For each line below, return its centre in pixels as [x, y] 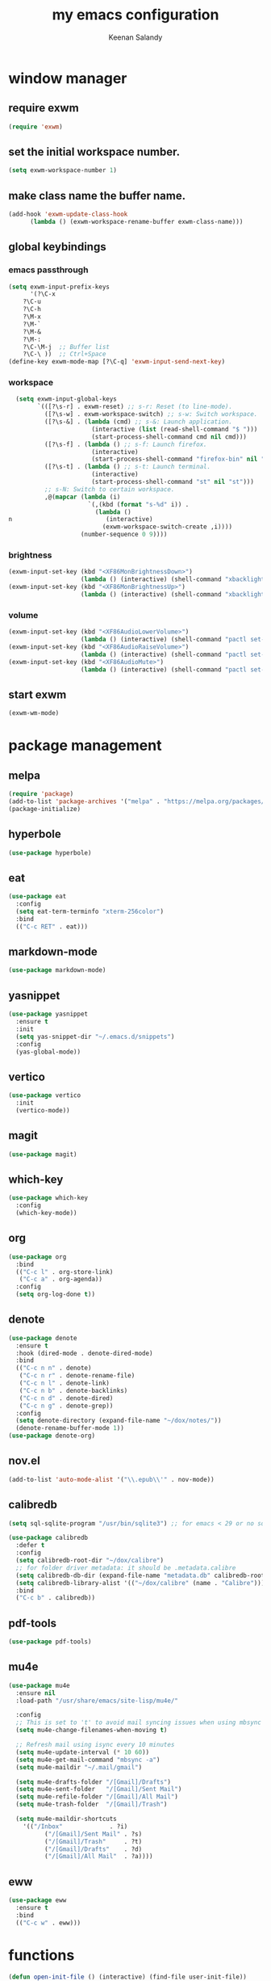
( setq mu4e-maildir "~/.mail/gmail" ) [79, 1767]
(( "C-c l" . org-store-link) [65, 1272]
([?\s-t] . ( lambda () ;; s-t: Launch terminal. [127, 467]
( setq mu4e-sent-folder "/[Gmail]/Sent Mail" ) [99, 1790]
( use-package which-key [48, 1198]
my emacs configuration [135, 15]
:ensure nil [36, 1693]
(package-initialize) [45, 809]
